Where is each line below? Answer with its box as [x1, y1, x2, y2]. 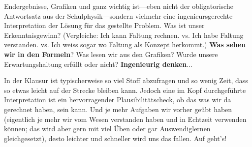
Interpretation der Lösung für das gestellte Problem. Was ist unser [4, 20, 205, 30]
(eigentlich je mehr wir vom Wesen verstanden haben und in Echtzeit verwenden [4, 114, 247, 124]
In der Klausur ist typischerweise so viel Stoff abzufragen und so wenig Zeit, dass [4, 75, 248, 86]
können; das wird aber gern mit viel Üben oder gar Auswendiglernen [4, 123, 211, 134]
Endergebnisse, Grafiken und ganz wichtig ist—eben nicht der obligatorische [4, 1, 233, 11]
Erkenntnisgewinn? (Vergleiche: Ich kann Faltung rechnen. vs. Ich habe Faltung [4, 29, 244, 40]
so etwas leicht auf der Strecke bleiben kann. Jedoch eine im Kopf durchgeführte [4, 85, 246, 95]
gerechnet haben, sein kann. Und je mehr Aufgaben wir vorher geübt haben [4, 104, 232, 114]
